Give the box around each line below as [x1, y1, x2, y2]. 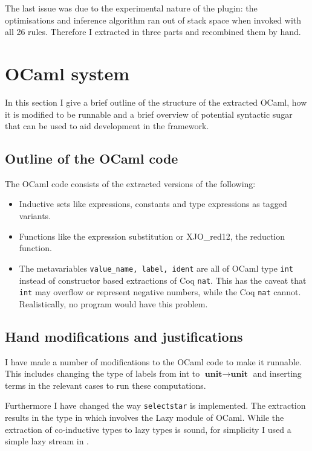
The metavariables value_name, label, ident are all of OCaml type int [19, 261, 293, 274]
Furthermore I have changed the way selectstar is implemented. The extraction [5, 399, 306, 412]
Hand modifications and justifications [5, 327, 243, 345]
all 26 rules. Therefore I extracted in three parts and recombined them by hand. [5, 25, 301, 38]
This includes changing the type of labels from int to [5, 367, 200, 380]
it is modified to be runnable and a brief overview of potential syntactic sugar [5, 107, 293, 120]
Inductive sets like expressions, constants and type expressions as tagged [19, 197, 287, 210]
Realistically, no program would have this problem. [19, 297, 208, 310]
